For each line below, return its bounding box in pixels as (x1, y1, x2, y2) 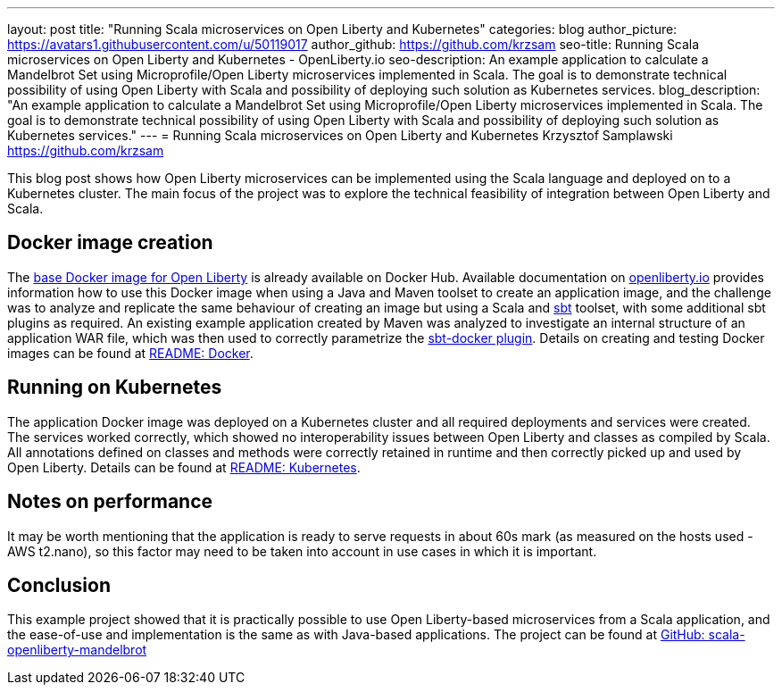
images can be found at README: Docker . (7, 345, 254, 361)
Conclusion (7, 573, 112, 596)
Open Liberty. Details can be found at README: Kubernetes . (7, 459, 361, 475)
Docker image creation (7, 231, 213, 254)
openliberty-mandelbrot (7, 642, 147, 658)
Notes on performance (7, 490, 213, 513)
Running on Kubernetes (7, 376, 222, 399)
